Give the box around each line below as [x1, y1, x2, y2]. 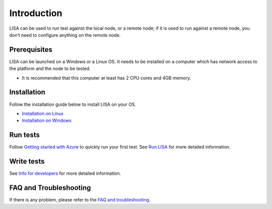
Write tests [9, 157, 45, 166]
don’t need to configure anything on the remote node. [9, 32, 121, 38]
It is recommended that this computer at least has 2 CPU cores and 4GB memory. [22, 75, 191, 81]
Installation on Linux [22, 110, 64, 116]
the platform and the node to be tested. [9, 65, 91, 72]
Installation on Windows [22, 117, 72, 123]
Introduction [9, 8, 62, 19]
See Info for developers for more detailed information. [9, 170, 121, 176]
